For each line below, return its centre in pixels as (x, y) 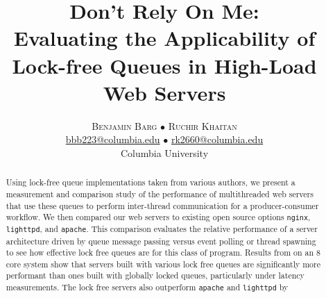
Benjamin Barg (125, 125)
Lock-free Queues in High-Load (164, 65)
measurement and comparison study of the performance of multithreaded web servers (160, 193)
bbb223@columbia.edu (113, 139)
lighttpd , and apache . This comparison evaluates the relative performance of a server (162, 229)
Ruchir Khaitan (203, 125)
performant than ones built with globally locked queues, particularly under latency (155, 275)
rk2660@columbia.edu (217, 139)
